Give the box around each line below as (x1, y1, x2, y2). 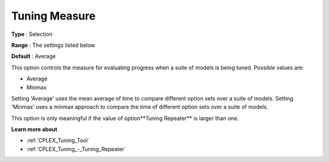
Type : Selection (11, 30, 53, 38)
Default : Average (11, 52, 56, 60)
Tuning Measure (11, 9, 96, 23)
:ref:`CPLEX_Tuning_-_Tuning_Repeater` (26, 145, 126, 152)
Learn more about (11, 125, 58, 133)
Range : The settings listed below (11, 41, 96, 49)
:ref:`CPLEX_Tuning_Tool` (26, 137, 90, 144)
